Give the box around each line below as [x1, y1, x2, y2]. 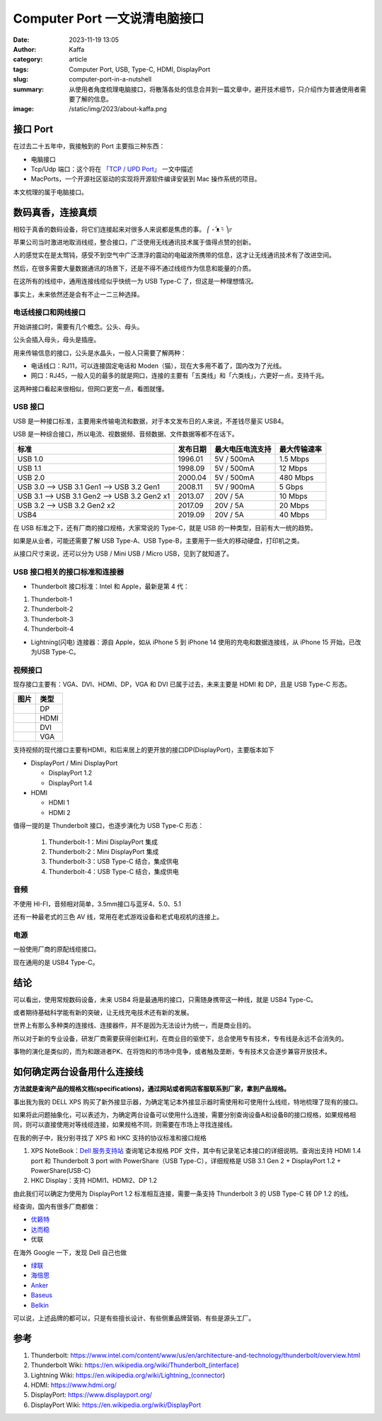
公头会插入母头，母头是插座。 [13, 335, 100, 344]
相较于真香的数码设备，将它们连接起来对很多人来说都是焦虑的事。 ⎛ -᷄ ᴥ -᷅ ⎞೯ [13, 225, 233, 233]
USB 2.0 [17, 472, 45, 482]
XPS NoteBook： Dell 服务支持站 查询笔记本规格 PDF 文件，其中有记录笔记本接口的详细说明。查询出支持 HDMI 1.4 [30, 1147, 361, 1155]
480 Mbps [279, 472, 314, 482]
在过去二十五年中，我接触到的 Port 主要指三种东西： [13, 142, 166, 150]
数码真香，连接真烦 [13, 206, 97, 218]
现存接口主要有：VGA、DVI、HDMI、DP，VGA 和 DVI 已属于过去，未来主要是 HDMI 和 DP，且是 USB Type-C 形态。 [13, 680, 352, 689]
